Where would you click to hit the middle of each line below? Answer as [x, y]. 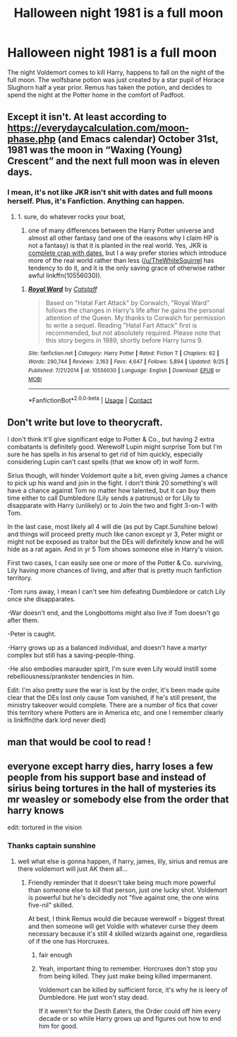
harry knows [36, 810]
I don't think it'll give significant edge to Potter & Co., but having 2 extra [111, 439]
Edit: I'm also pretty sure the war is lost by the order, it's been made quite [114, 690]
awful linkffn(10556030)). [65, 275]
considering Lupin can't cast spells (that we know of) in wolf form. [103, 462]
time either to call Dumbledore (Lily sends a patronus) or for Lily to [104, 498]
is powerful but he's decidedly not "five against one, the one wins [123, 897]
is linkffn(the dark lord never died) [57, 720]
